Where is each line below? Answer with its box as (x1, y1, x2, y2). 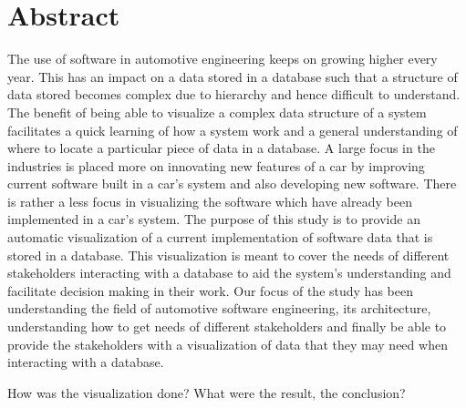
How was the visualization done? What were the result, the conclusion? (7, 382, 406, 402)
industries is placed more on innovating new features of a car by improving (7, 156, 425, 175)
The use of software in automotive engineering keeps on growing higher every (7, 49, 438, 68)
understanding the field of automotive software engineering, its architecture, (7, 299, 431, 318)
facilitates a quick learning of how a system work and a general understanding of (7, 120, 458, 139)
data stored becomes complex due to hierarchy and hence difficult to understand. (7, 85, 461, 104)
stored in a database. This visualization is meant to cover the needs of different (7, 245, 450, 264)
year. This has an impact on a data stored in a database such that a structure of (7, 66, 458, 86)
